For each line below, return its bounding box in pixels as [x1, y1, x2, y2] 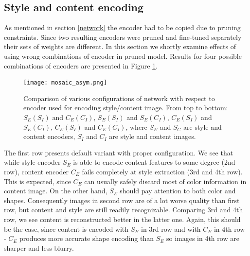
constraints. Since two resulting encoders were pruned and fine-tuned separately [4, 32, 242, 42]
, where [125, 121, 147, 132]
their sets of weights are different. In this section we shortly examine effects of [4, 41, 236, 51]
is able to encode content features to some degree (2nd [73, 157, 235, 167]
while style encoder [4, 157, 61, 167]
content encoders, [23, 131, 75, 141]
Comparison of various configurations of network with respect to [23, 93, 215, 103]
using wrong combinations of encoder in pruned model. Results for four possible [4, 51, 242, 61]
